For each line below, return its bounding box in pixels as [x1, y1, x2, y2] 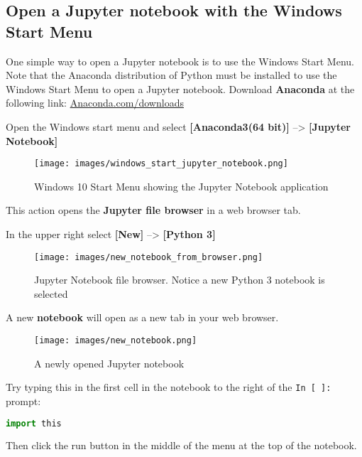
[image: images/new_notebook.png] [34, 335, 197, 346]
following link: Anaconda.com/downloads [6, 95, 184, 110]
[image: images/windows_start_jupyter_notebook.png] [34, 158, 288, 169]
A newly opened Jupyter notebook [34, 355, 185, 370]
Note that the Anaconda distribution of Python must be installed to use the [6, 68, 337, 82]
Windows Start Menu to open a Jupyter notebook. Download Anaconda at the [6, 81, 355, 96]
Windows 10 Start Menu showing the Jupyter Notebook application [34, 178, 329, 193]
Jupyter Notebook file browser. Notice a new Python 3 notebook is [34, 272, 325, 287]
